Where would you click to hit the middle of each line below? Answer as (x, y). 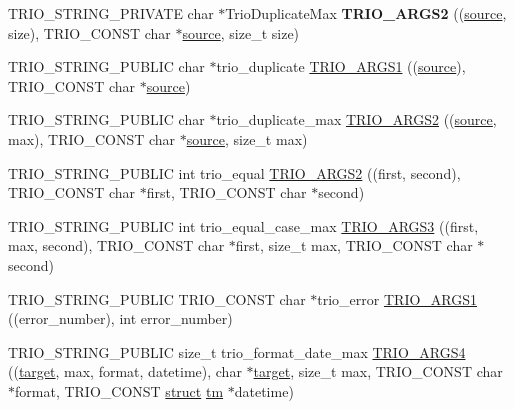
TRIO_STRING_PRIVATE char (111, 13)
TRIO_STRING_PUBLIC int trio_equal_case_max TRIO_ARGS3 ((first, (243, 225)
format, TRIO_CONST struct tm (119, 390)
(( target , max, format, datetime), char (125, 371)
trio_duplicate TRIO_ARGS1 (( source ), (341, 66)
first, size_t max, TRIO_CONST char (354, 245)
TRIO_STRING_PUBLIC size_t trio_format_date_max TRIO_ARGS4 (237, 351)
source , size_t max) (247, 138)
